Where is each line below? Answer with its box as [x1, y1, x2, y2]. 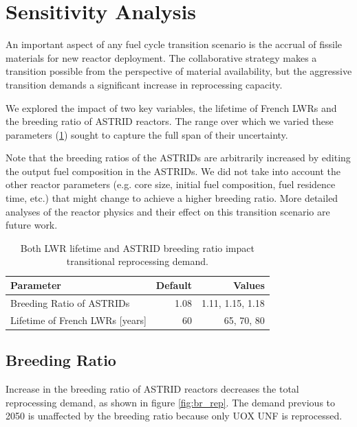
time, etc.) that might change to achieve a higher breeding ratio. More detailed [6, 191, 338, 205]
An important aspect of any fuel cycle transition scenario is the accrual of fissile [6, 37, 343, 51]
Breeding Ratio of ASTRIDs [10, 295, 130, 310]
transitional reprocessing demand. [66, 254, 208, 268]
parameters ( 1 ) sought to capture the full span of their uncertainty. [6, 127, 288, 141]
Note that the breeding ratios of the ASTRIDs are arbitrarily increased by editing [6, 150, 351, 165]
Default [155, 278, 192, 292]
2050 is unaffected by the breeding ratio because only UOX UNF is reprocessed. [6, 408, 343, 423]
